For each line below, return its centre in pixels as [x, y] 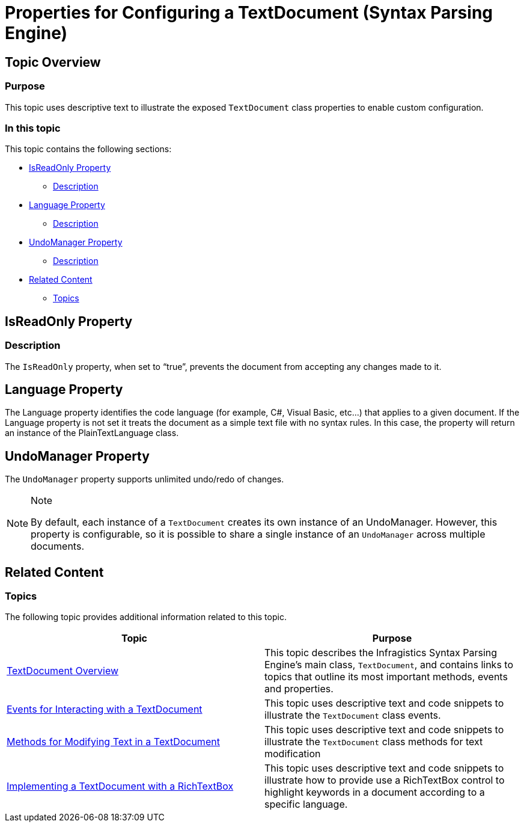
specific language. [306, 804]
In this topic [33, 128]
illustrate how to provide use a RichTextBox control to [385, 780]
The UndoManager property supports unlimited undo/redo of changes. [145, 479]
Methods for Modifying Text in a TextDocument [113, 742]
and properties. [299, 689]
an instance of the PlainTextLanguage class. [92, 433]
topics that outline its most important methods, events [386, 677]
